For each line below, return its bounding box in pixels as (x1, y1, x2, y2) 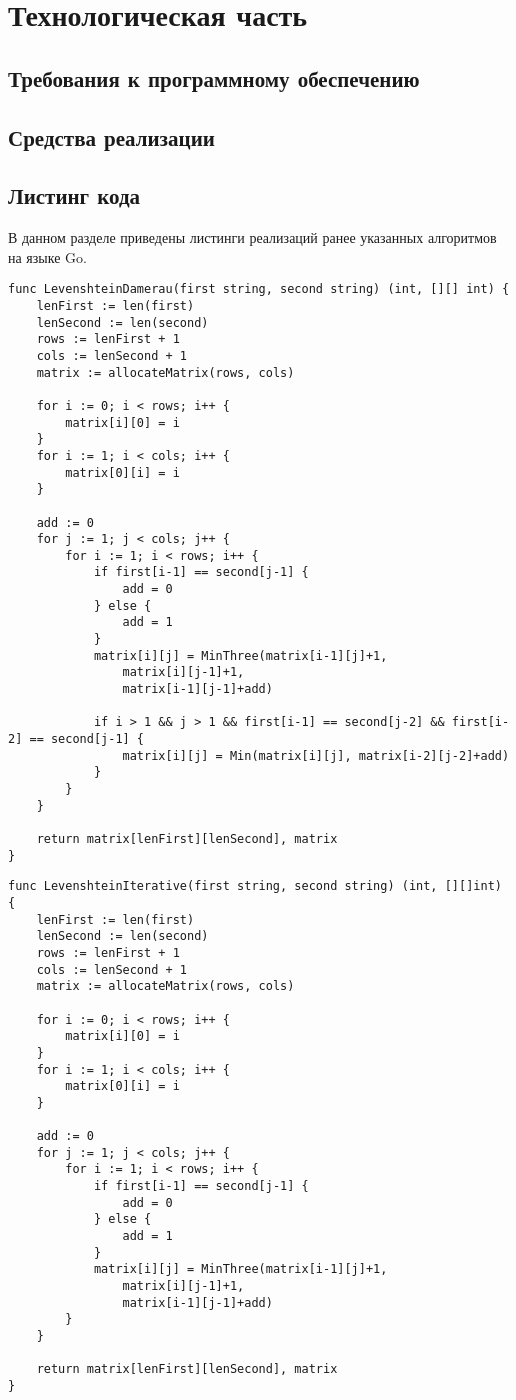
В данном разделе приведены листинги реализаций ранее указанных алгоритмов (8, 227, 497, 248)
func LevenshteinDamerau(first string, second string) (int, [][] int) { (8, 282, 510, 297)
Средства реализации (8, 121, 215, 152)
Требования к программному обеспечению (8, 62, 420, 93)
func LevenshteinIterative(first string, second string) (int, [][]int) (8, 879, 502, 894)
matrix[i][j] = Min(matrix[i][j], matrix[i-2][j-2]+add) (122, 748, 510, 763)
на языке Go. (8, 246, 87, 267)
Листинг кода (8, 180, 141, 211)
